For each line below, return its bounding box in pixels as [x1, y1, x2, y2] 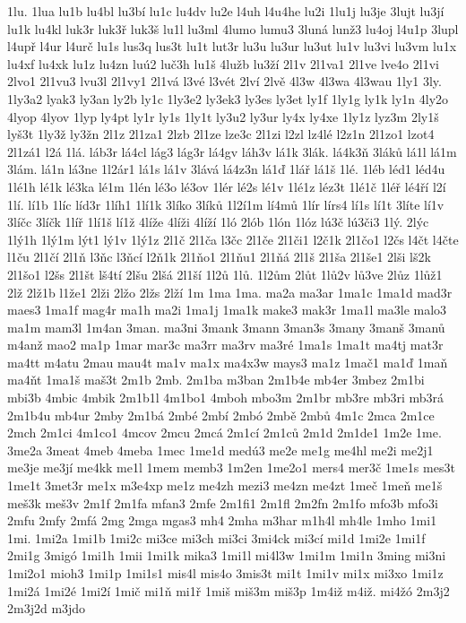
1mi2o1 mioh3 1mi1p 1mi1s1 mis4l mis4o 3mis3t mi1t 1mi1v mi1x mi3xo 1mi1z [7, 564, 444, 582]
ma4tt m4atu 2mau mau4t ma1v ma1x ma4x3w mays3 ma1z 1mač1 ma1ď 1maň [7, 352, 448, 371]
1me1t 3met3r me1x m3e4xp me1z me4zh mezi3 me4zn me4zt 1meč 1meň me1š [7, 476, 443, 495]
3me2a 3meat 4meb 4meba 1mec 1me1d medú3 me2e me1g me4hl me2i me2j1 [7, 440, 434, 459]
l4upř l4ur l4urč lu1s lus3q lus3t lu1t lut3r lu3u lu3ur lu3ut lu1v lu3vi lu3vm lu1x [7, 37, 457, 56]
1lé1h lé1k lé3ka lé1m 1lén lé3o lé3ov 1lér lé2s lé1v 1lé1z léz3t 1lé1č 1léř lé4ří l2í [7, 177, 446, 195]
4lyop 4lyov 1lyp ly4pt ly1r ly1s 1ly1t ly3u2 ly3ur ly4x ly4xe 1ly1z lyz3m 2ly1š [7, 107, 439, 125]
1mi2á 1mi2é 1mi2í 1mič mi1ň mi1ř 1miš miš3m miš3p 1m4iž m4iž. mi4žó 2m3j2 [7, 581, 450, 600]
